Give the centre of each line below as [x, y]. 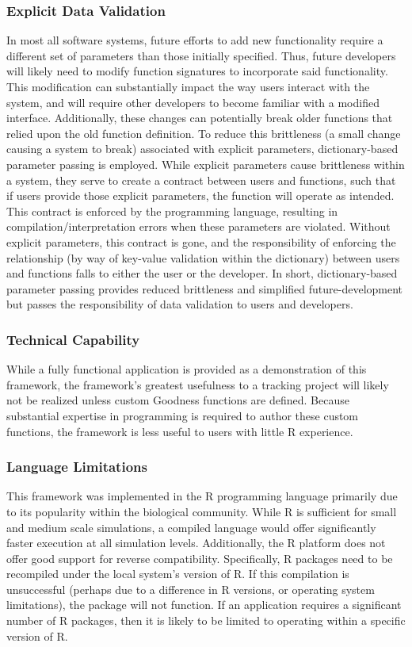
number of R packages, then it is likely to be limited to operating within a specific [206, 620]
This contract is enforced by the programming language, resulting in [172, 211]
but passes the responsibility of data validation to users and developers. [180, 304]
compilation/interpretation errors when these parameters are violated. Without [198, 226]
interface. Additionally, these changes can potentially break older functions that [200, 118]
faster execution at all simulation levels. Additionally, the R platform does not [196, 543]
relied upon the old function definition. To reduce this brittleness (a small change [204, 133]
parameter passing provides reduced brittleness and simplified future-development [205, 288]
